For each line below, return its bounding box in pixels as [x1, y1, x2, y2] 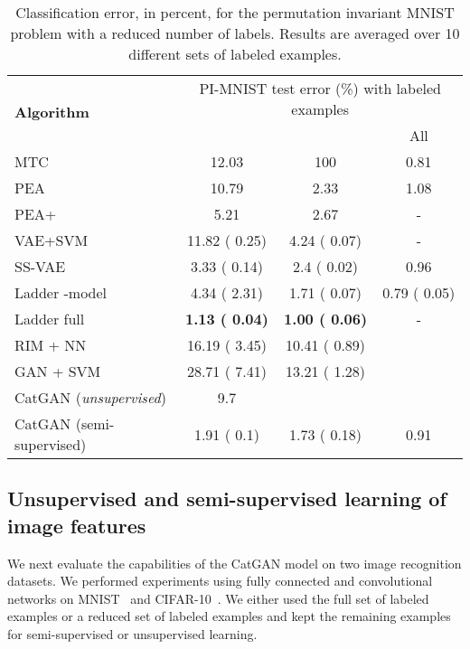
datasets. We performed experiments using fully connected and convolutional [7, 571, 433, 590]
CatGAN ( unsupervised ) [14, 387, 166, 408]
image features [7, 511, 146, 539]
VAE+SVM [14, 230, 89, 250]
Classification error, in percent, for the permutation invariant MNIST [15, 2, 455, 23]
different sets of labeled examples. [128, 43, 342, 64]
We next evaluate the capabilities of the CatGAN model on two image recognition [7, 553, 462, 572]
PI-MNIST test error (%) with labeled [199, 78, 441, 99]
